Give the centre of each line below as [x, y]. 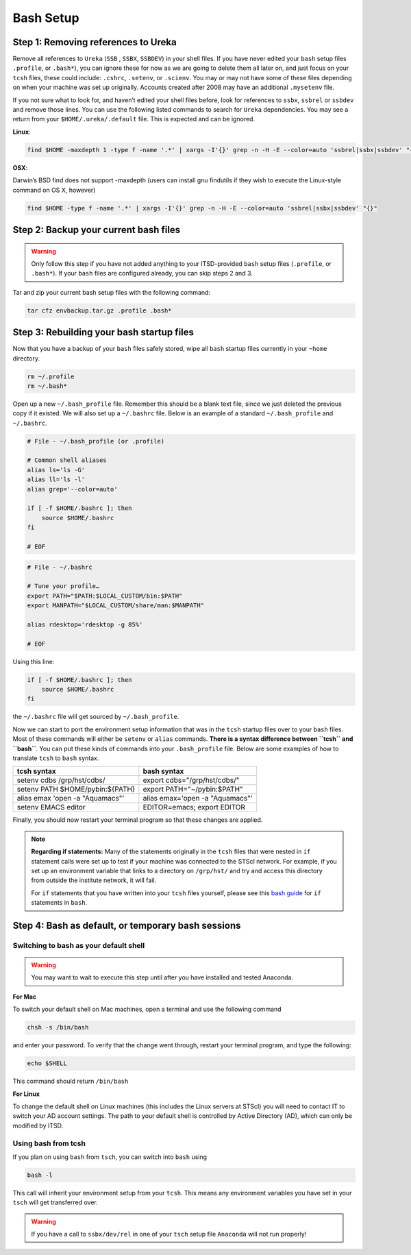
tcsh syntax [36, 771]
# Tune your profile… [63, 586]
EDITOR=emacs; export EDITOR [194, 807]
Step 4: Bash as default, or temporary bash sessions [127, 925]
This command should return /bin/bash [71, 1081]
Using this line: [34, 661]
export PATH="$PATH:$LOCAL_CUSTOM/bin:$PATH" [105, 596]
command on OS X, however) [54, 190]
